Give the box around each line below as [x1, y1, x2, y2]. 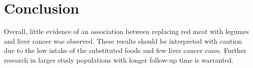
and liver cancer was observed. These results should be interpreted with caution [4, 35, 242, 46]
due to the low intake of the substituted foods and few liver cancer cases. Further [4, 45, 247, 55]
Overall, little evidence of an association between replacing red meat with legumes [4, 26, 249, 36]
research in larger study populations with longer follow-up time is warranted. [4, 54, 234, 65]
